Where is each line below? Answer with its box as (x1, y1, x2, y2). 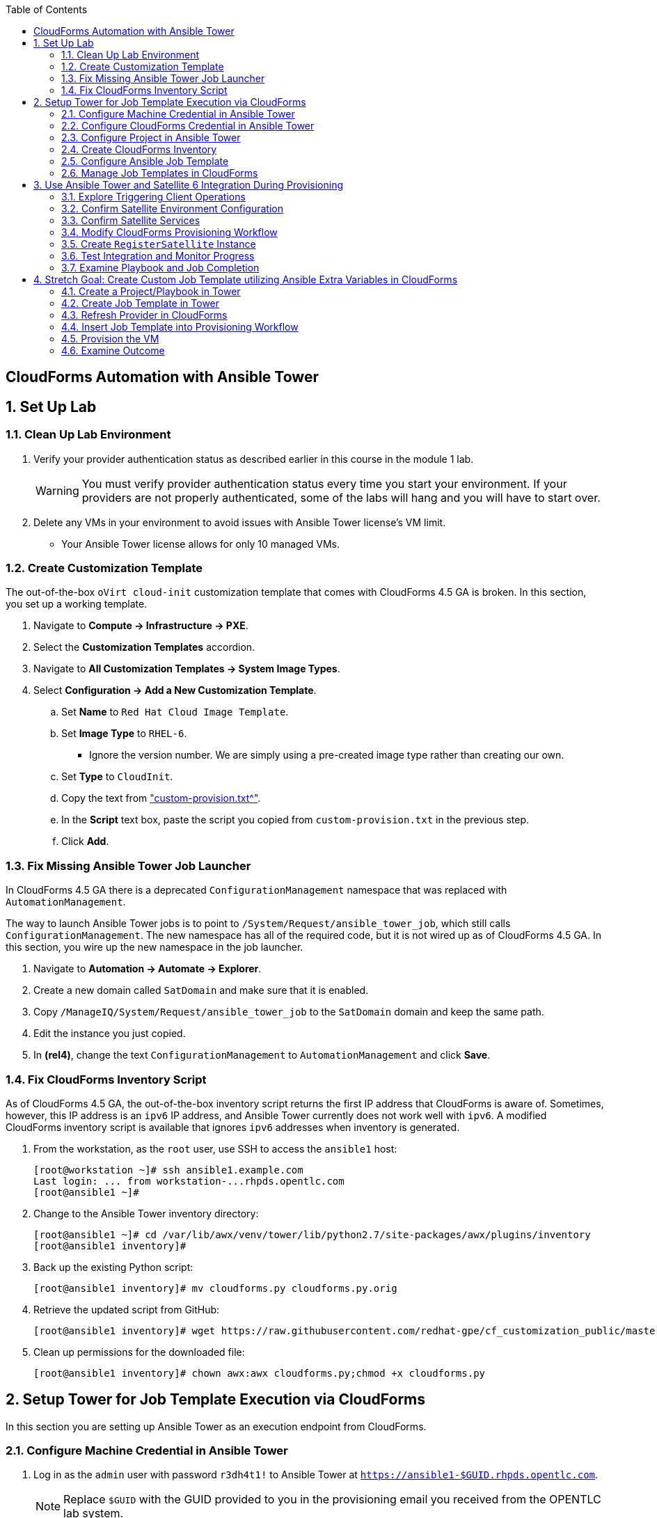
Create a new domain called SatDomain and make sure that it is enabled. (33, 984, 369, 997)
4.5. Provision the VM (61, 333, 159, 345)
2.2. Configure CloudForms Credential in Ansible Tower (61, 120, 315, 132)
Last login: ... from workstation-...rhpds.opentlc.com (33, 1175, 345, 1187)
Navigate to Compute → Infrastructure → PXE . (33, 619, 248, 632)
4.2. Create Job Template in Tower (61, 297, 220, 309)
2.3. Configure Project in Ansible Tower (61, 132, 241, 143)
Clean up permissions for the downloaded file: (33, 1345, 245, 1358)
